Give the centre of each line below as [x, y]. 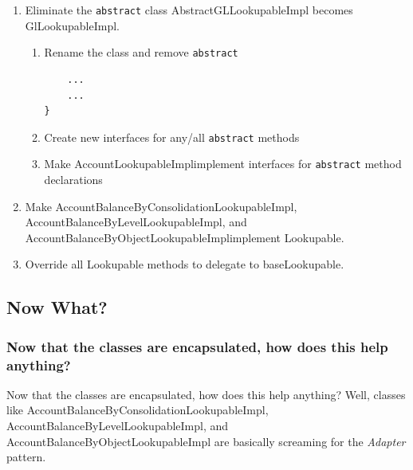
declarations [73, 179]
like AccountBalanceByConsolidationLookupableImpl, [138, 410]
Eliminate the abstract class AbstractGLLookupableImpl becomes [189, 10]
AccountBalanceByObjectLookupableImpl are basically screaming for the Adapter [206, 441]
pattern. [26, 457]
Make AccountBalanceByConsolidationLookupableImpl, [161, 206]
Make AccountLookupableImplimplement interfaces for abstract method [223, 164]
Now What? [57, 307]
